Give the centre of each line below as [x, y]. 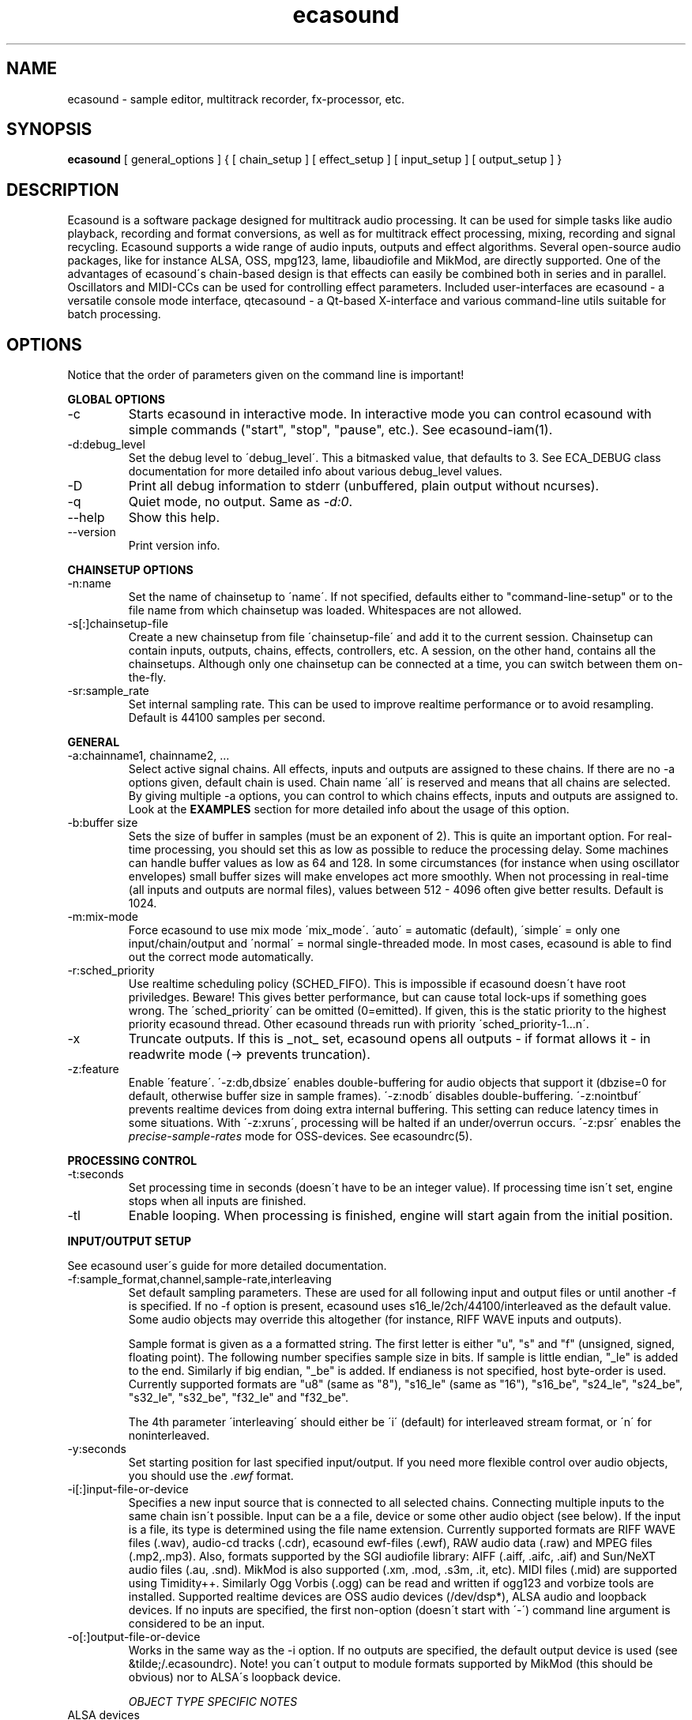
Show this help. [174, 518]
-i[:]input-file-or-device [128, 1489]
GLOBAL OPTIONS [116, 400]
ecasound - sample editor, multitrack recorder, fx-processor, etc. [236, 99]
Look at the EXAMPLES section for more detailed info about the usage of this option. [349, 809]
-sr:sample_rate [108, 691]
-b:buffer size [103, 823]
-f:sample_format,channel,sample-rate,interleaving [199, 1279]
